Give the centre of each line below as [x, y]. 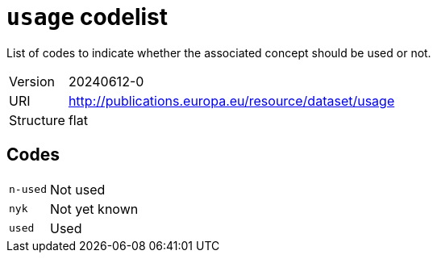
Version [32, 81]
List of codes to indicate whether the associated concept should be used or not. [219, 52]
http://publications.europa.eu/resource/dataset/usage [231, 100]
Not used [77, 189]
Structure [37, 120]
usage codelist [87, 17]
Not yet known [94, 209]
